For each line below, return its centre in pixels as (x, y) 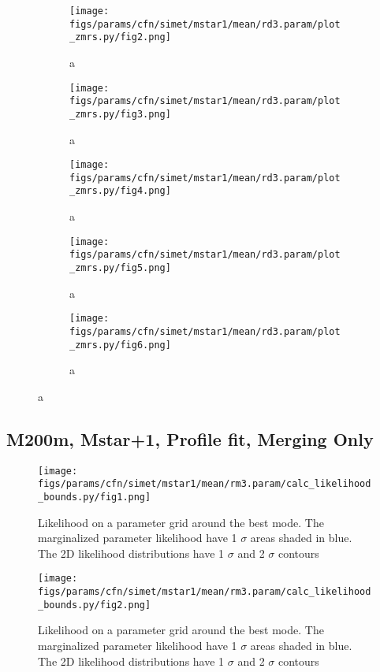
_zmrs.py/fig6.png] (120, 345)
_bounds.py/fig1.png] (95, 497)
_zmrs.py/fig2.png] (120, 37)
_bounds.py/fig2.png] (95, 605)
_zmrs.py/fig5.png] (120, 268)
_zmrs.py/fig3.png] (120, 114)
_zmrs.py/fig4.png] (120, 191)
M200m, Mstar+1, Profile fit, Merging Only (190, 438)
